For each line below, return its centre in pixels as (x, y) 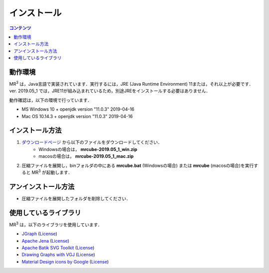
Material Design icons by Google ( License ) (65, 262)
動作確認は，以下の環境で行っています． (51, 100)
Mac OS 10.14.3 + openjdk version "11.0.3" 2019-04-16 (77, 116)
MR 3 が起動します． (52, 172)
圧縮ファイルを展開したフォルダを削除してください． (76, 198)
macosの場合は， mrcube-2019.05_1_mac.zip (86, 156)
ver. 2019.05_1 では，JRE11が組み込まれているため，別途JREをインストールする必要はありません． (110, 91)
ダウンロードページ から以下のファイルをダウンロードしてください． (92, 142)
